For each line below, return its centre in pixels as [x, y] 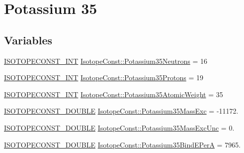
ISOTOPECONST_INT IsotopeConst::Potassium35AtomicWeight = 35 [114, 94]
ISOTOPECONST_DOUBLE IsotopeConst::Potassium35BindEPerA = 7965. [122, 144]
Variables [28, 40]
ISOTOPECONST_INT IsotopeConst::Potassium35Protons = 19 [104, 77]
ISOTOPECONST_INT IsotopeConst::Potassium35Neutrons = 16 [106, 61]
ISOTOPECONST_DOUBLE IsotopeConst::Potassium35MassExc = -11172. [121, 111]
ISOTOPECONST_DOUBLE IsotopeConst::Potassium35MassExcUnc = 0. [119, 127]
